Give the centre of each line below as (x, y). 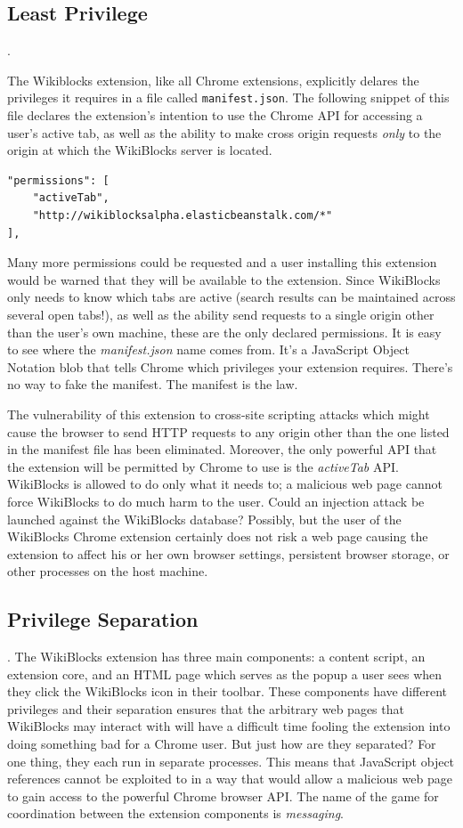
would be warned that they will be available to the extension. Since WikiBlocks (224, 279)
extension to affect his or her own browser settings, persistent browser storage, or (228, 553)
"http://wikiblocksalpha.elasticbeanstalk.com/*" (183, 216)
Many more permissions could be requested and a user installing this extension (222, 262)
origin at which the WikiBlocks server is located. (140, 150)
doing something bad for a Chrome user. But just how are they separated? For (222, 744)
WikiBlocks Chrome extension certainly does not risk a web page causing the (218, 536)
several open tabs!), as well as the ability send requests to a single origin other (221, 314)
